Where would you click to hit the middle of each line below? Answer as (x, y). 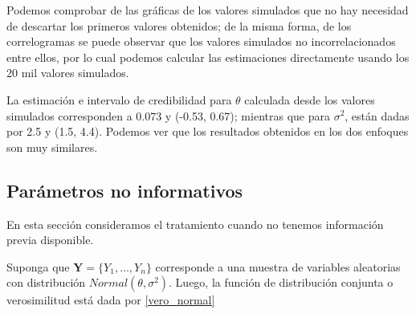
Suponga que (38, 266)
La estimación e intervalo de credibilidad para (119, 99)
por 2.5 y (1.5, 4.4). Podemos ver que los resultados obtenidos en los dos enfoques (208, 131)
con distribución (46, 282)
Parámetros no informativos (125, 190)
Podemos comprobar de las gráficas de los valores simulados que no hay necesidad (208, 10)
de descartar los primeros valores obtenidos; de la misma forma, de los (179, 25)
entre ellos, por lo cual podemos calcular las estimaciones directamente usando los (208, 57)
